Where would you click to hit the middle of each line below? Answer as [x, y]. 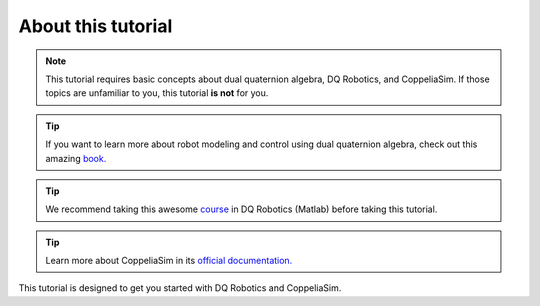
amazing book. [76, 158]
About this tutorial [95, 26]
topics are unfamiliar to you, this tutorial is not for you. [157, 93]
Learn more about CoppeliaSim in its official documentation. [169, 261]
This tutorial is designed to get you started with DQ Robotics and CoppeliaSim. [180, 288]
